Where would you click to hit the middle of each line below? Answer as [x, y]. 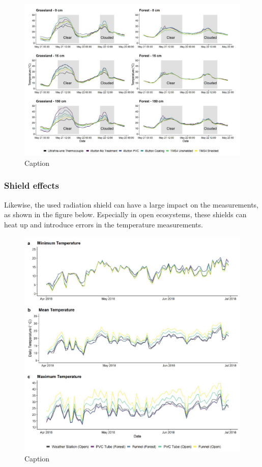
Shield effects [32, 185]
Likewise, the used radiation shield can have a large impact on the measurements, [131, 204]
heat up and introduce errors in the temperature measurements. [104, 224]
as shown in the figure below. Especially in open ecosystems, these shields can [125, 214]
